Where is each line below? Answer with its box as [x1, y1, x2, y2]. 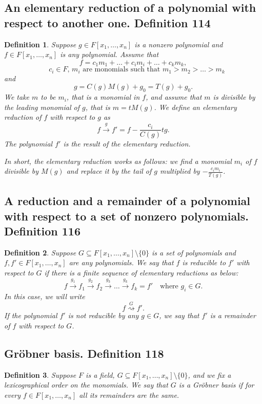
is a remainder [210, 310, 256, 321]
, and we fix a [188, 369, 231, 380]
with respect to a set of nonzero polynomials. [4, 208, 249, 224]
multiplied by [159, 166, 200, 176]
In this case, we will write [4, 291, 85, 302]
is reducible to [182, 257, 226, 268]
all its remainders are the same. [79, 390, 179, 400]
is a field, [86, 369, 115, 380]
